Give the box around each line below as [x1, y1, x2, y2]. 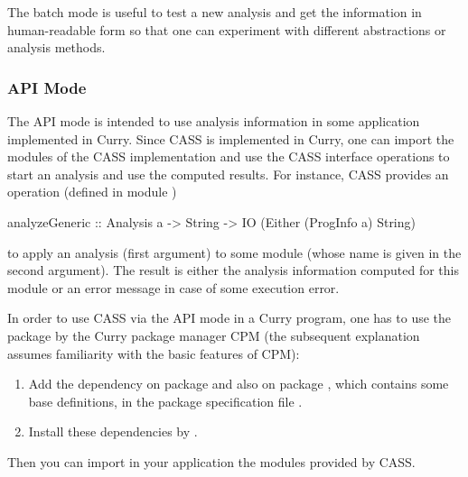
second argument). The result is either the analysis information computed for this [7, 261, 459, 280]
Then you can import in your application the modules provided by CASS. [7, 452, 416, 471]
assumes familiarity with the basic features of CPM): [7, 344, 300, 362]
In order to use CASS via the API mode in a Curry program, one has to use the [7, 308, 452, 327]
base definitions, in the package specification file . [28, 391, 303, 410]
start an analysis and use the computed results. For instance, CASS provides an [7, 164, 449, 183]
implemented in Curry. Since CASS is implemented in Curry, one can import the [7, 129, 454, 148]
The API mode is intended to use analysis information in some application [7, 112, 420, 130]
